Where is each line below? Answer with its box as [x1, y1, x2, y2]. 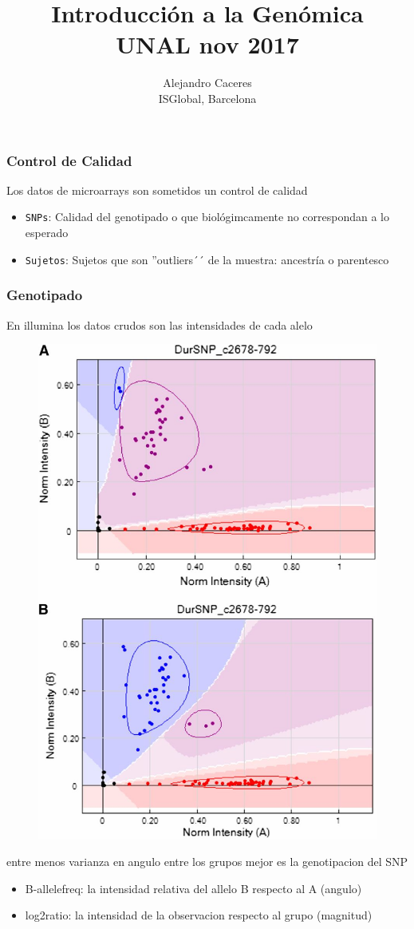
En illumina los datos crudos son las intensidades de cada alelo [6, 316, 313, 333]
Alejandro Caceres [163, 74, 252, 91]
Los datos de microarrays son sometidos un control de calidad [6, 181, 308, 198]
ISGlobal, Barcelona [158, 89, 257, 106]
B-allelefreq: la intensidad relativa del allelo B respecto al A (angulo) [25, 880, 362, 896]
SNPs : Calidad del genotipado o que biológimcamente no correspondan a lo [25, 208, 389, 225]
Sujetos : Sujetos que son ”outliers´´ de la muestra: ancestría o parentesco [25, 251, 389, 267]
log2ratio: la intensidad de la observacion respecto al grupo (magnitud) [25, 907, 373, 923]
